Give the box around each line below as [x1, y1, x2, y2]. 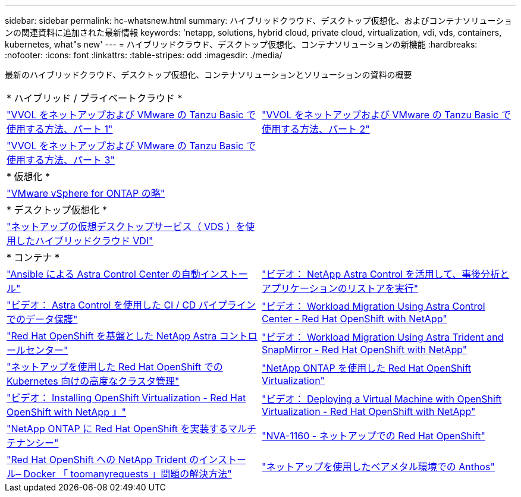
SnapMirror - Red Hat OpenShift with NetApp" [262, 344, 467, 356]
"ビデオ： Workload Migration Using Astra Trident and [262, 331, 504, 343]
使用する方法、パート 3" [7, 154, 115, 166]
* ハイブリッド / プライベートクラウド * [7, 92, 183, 104]
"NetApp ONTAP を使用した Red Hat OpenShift [262, 362, 472, 374]
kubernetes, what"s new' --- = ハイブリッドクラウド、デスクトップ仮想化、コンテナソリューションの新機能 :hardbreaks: [5, 39, 478, 49]
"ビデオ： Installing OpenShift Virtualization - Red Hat [7, 392, 246, 404]
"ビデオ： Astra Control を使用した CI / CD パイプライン [7, 299, 256, 311]
